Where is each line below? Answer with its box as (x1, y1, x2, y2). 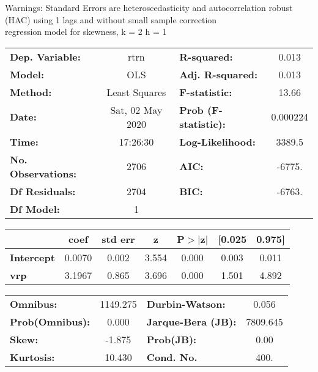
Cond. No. (146, 349, 198, 364)
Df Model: (10, 201, 60, 216)
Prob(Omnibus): (10, 314, 91, 329)
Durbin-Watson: (146, 296, 226, 311)
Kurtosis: (10, 349, 55, 364)
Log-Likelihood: (179, 134, 256, 149)
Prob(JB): (146, 332, 197, 346)
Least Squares (106, 84, 166, 99)
